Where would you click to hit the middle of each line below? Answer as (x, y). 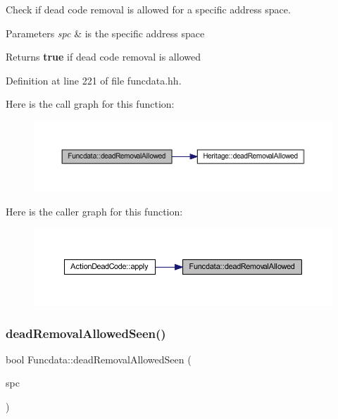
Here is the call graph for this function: (90, 104)
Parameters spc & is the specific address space (105, 33)
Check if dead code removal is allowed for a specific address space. (148, 9)
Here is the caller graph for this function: (94, 212)
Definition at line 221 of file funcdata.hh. (94, 80)
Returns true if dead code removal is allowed (103, 57)
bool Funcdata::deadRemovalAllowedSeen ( (99, 359)
